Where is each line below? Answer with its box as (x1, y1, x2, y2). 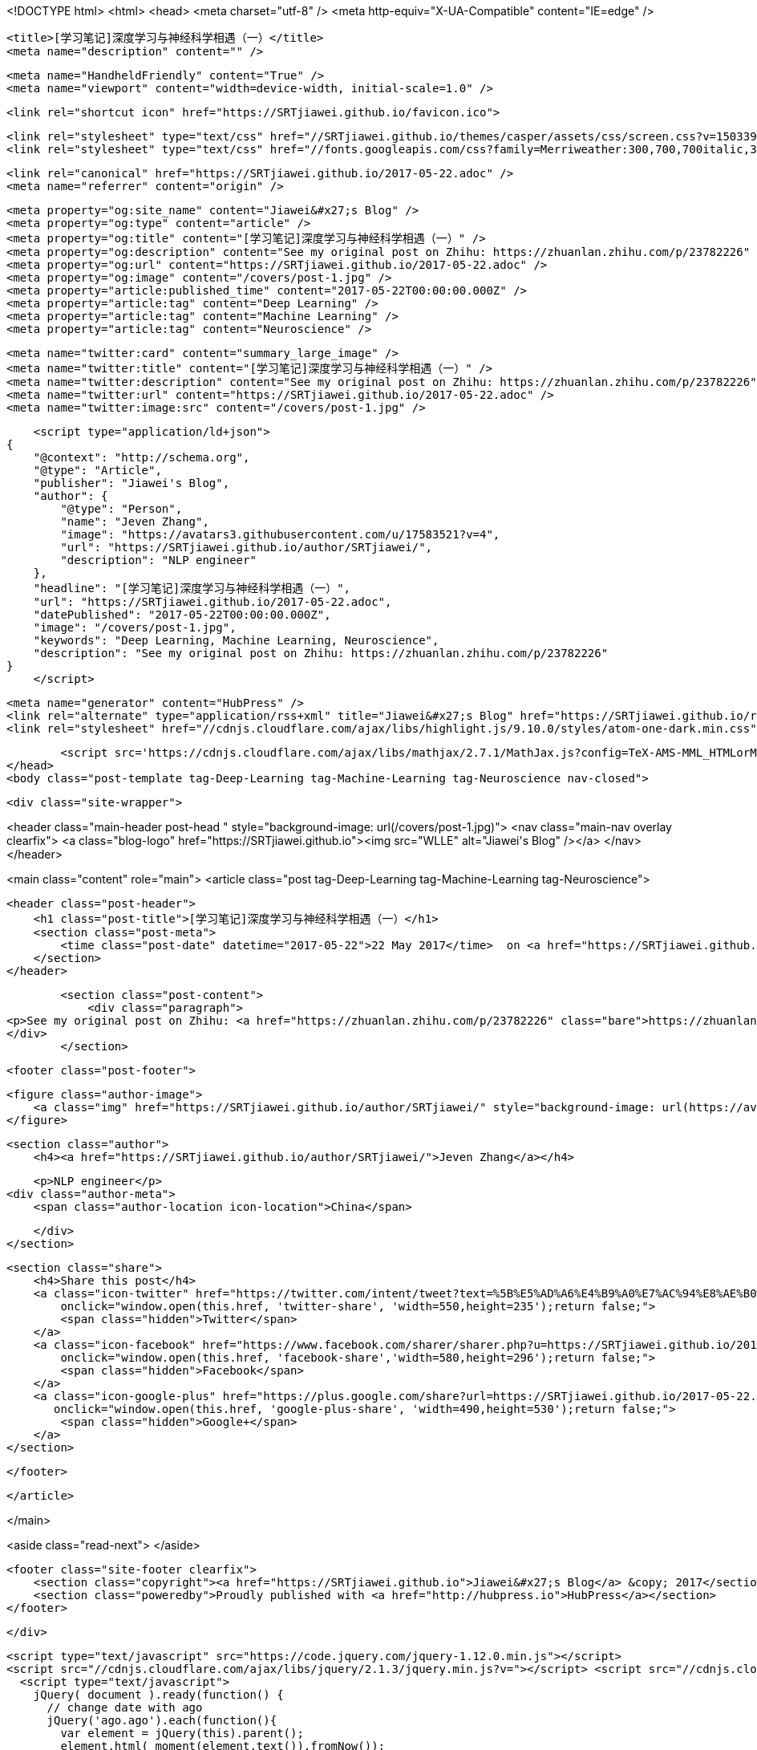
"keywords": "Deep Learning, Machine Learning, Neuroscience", (33, 634, 439, 647)
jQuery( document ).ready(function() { (33, 1688, 284, 1701)
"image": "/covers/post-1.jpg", (33, 621, 237, 634)
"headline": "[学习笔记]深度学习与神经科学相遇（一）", (33, 582, 351, 595)
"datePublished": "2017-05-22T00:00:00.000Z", (33, 608, 331, 621)
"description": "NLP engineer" (60, 554, 257, 566)
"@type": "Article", (33, 464, 162, 477)
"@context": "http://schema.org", (33, 451, 250, 464)
